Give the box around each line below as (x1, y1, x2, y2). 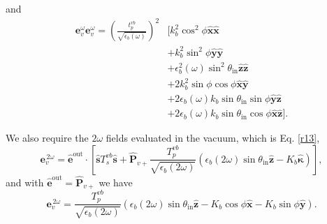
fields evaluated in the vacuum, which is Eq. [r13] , (106, 130, 320, 145)
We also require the (6, 130, 89, 145)
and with (6, 174, 44, 189)
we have (99, 174, 133, 189)
